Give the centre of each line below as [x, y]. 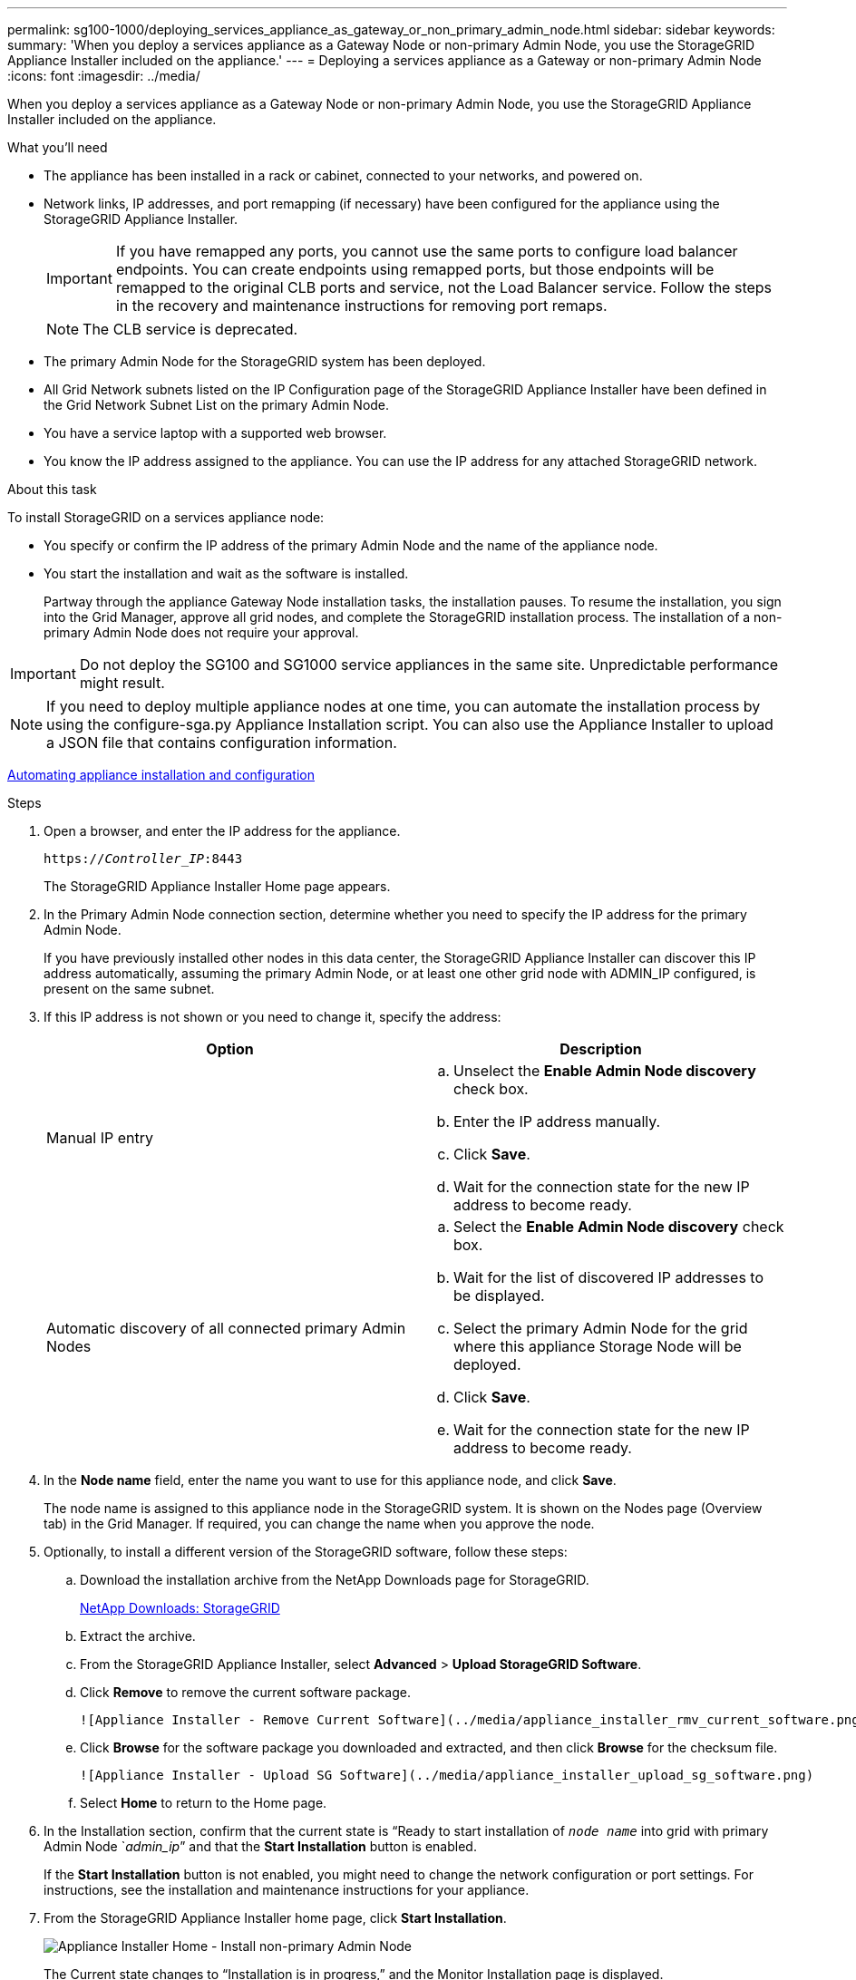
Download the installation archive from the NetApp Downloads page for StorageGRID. [335, 1580]
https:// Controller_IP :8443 [143, 859]
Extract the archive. [138, 1636]
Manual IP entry [100, 1138]
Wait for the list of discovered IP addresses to [609, 1277]
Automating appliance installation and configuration [161, 775]
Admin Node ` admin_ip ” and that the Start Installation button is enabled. [260, 1846]
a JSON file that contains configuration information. [222, 742]
